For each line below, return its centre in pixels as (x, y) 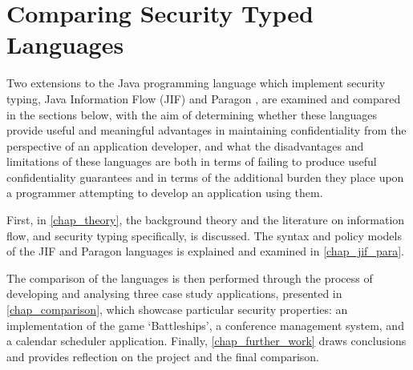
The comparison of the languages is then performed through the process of (190, 277)
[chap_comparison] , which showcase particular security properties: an (177, 310)
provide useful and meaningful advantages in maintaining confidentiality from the (206, 130)
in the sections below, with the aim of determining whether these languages (192, 114)
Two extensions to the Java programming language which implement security (196, 83)
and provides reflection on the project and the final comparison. (163, 356)
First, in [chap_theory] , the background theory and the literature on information (206, 220)
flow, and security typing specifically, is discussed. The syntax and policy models (204, 235)
